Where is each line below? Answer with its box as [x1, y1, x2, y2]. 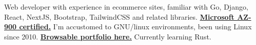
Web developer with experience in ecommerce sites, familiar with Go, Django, [4, 2, 248, 12]
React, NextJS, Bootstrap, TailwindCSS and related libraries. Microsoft [4, 11, 234, 22]
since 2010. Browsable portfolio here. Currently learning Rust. [4, 31, 211, 41]
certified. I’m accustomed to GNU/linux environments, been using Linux [19, 21, 252, 32]
